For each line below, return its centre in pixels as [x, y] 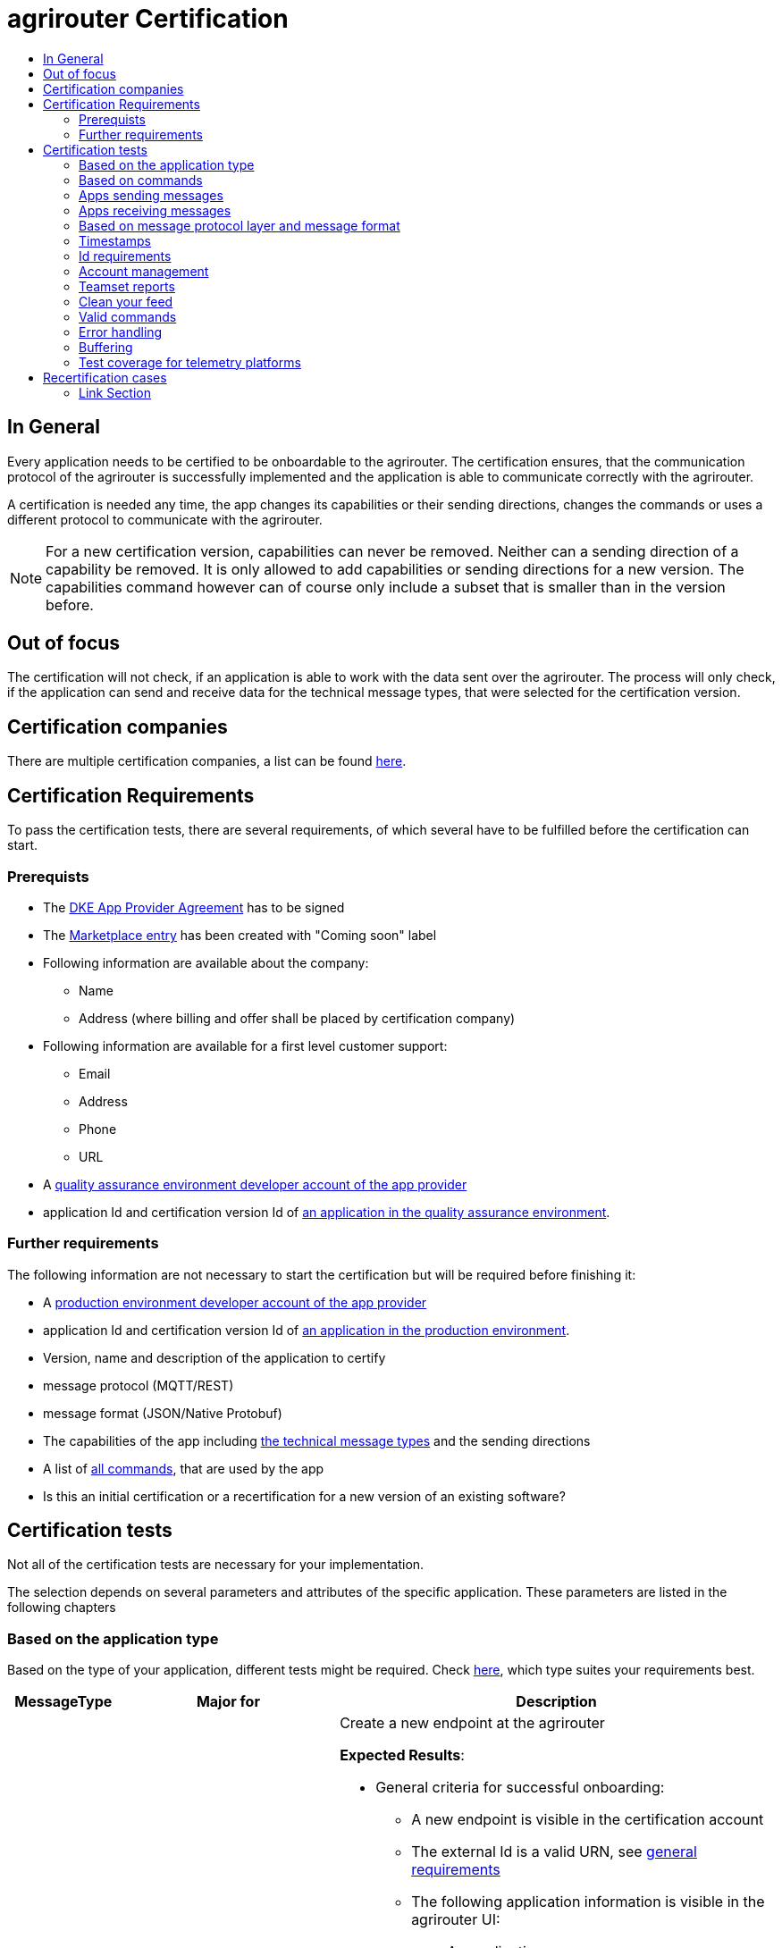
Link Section [115, 392]
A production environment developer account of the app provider [235, 1302]
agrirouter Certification [148, 19]
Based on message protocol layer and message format [240, 225]
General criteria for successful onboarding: [520, 1788]
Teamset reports [127, 286]
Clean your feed [126, 301]
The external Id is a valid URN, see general [554, 1852]
